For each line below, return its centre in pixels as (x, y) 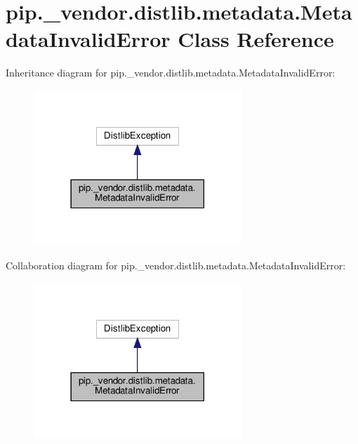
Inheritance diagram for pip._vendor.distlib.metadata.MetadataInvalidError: (171, 73)
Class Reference (256, 39)
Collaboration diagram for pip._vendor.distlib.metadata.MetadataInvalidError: (176, 265)
